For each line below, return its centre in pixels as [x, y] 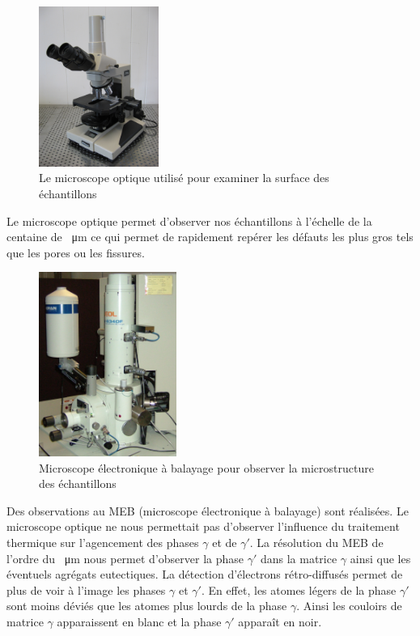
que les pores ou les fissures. [76, 252]
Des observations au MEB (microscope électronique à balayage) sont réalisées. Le [208, 510]
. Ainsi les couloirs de [349, 606]
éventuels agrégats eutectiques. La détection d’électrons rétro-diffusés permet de [205, 574]
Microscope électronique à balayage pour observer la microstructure [206, 467]
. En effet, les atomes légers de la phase [299, 589]
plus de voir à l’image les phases [86, 589]
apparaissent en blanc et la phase [139, 621]
